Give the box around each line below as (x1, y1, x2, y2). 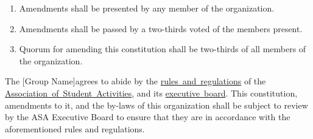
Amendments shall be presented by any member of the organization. (19, 2, 275, 14)
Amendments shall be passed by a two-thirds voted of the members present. (19, 22, 303, 35)
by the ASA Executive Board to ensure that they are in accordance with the (5, 110, 290, 123)
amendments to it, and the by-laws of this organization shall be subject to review (5, 98, 308, 111)
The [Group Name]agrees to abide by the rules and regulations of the (5, 75, 266, 87)
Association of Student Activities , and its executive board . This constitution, (5, 86, 298, 99)
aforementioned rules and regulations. (5, 122, 145, 135)
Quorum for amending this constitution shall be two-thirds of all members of (19, 42, 306, 55)
